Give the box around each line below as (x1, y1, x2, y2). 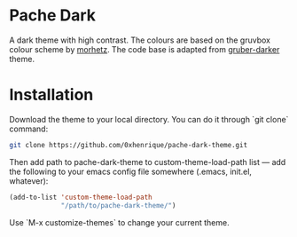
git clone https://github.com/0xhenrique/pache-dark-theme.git (9, 140, 248, 149)
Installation (9, 85, 94, 105)
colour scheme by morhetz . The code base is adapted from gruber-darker (9, 43, 280, 54)
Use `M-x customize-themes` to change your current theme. (9, 217, 230, 227)
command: (9, 123, 49, 134)
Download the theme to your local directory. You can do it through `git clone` (9, 114, 289, 124)
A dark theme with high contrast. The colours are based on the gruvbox (9, 35, 270, 45)
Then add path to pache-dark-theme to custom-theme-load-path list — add (9, 156, 286, 167)
